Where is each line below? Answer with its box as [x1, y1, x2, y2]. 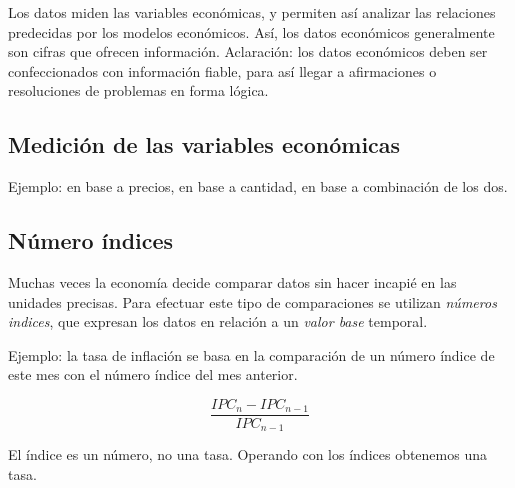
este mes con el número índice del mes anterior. [8, 364, 298, 385]
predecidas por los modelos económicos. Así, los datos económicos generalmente [8, 21, 495, 42]
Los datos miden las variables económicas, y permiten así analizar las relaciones [8, 2, 496, 22]
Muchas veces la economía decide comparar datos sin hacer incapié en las [8, 271, 457, 292]
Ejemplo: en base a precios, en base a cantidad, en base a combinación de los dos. [8, 176, 508, 197]
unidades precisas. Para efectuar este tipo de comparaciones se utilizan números [8, 291, 497, 312]
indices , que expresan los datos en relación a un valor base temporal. [8, 311, 428, 332]
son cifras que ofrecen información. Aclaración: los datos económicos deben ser [8, 41, 488, 62]
